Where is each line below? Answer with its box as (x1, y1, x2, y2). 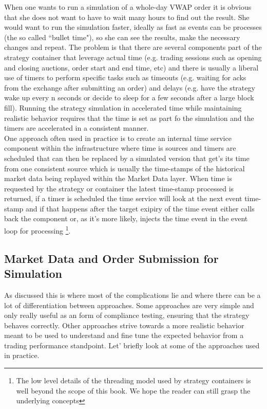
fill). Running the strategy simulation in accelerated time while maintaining (4, 102, 242, 113)
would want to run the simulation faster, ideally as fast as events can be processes (4, 22, 262, 32)
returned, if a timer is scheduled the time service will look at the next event (4, 193, 242, 204)
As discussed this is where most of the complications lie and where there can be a (4, 289, 261, 300)
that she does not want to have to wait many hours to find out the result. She (4, 11, 250, 22)
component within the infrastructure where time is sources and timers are (4, 143, 236, 153)
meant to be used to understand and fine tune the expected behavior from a (4, 330, 244, 341)
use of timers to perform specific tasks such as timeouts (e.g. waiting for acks (4, 72, 246, 83)
